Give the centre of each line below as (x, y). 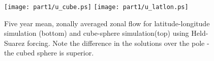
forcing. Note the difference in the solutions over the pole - (118, 43)
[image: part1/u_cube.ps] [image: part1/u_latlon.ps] (96, 7)
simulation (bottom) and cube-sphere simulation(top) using (97, 33)
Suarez (14, 43)
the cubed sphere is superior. (49, 53)
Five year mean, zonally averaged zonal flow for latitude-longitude (107, 23)
